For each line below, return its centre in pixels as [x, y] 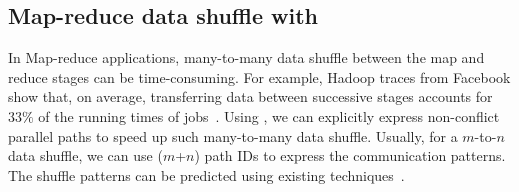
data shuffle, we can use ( [85, 155]
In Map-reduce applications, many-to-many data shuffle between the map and [246, 57]
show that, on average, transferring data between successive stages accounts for [250, 96]
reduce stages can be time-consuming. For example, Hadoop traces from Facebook [259, 76]
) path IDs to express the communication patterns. [350, 155]
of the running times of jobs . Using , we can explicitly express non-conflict [269, 115]
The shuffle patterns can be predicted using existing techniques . [206, 174]
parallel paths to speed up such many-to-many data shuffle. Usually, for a [233, 135]
